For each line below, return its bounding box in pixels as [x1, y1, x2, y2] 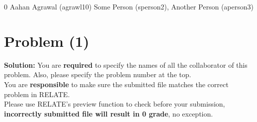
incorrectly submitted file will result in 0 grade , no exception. [4, 108, 213, 119]
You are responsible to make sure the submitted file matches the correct [4, 79, 229, 89]
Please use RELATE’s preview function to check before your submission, [4, 99, 225, 109]
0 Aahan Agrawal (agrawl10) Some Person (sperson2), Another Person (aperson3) [4, 1, 254, 11]
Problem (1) [4, 30, 89, 51]
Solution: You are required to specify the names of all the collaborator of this [4, 59, 248, 70]
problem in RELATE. [4, 89, 70, 99]
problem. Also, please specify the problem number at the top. [4, 69, 191, 80]
